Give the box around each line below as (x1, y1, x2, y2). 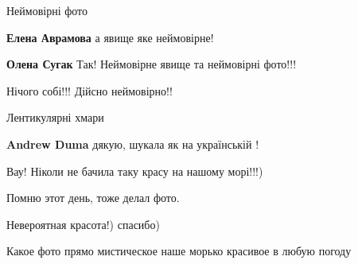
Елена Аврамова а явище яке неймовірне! (6, 29, 214, 45)
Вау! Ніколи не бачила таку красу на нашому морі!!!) (6, 162, 263, 179)
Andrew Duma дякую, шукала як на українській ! (6, 135, 259, 152)
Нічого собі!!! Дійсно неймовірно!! (6, 82, 173, 99)
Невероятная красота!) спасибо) (6, 215, 160, 232)
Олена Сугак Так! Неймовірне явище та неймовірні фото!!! (6, 56, 297, 72)
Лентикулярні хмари (6, 109, 104, 126)
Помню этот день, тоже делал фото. (6, 189, 180, 206)
